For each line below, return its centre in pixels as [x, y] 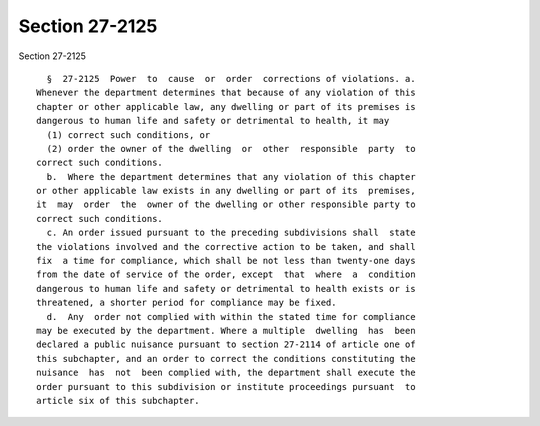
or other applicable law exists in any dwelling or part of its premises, [226, 191]
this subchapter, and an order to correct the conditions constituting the [226, 358]
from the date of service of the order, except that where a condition [226, 274]
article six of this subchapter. [118, 400]
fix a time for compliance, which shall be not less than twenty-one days [226, 261]
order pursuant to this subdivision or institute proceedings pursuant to [226, 386]
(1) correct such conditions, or [128, 134]
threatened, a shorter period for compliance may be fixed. [186, 303]
